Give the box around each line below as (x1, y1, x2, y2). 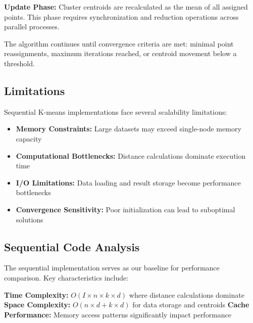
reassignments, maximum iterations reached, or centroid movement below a (4, 48, 237, 59)
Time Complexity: (4, 289, 69, 300)
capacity (16, 133, 42, 144)
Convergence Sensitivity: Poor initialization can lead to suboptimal (16, 204, 235, 214)
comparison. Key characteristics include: (4, 272, 129, 283)
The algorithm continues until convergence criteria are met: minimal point (4, 38, 234, 49)
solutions (16, 214, 43, 224)
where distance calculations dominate (129, 289, 244, 300)
